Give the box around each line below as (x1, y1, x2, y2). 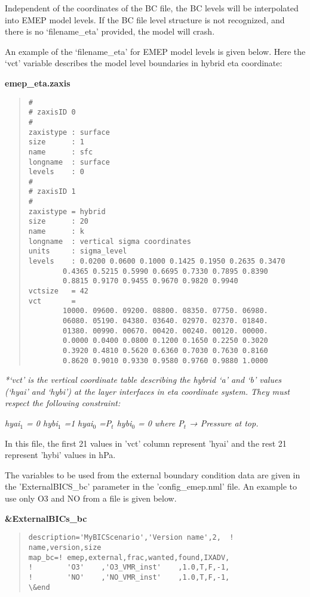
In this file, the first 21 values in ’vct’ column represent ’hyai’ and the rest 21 (5, 437, 287, 449)
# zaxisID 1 (28, 187, 76, 196)
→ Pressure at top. (189, 417, 259, 429)
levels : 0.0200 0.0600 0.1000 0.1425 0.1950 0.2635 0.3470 (28, 257, 286, 266)
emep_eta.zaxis (5, 76, 70, 89)
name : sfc (28, 147, 93, 156)
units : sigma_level (28, 247, 127, 256)
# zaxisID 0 (28, 108, 76, 117)
